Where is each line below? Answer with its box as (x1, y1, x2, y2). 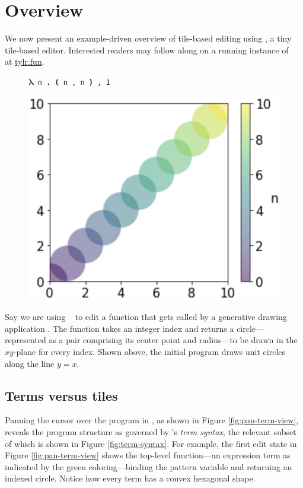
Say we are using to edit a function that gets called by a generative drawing (5, 310, 287, 323)
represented (5, 334, 46, 346)
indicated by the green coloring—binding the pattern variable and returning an (5, 460, 292, 473)
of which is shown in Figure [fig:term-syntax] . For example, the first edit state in (5, 437, 297, 449)
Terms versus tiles (5, 386, 118, 404)
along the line (5, 357, 55, 369)
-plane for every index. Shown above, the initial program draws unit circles (13, 346, 286, 358)
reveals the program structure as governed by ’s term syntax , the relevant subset (5, 426, 296, 438)
